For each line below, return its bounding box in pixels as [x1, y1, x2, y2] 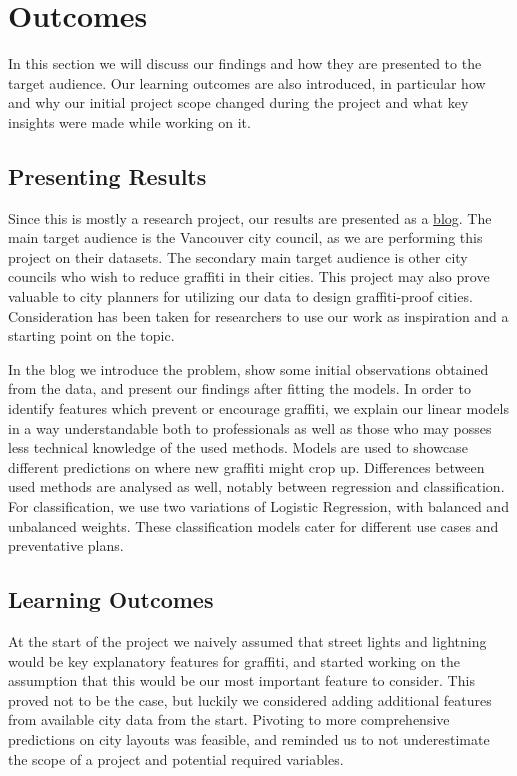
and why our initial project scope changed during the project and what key [8, 92, 469, 113]
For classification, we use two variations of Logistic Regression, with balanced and [8, 496, 509, 517]
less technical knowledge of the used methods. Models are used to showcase [8, 437, 468, 458]
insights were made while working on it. [8, 111, 251, 132]
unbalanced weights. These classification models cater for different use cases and [8, 515, 499, 536]
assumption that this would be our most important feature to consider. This [8, 670, 475, 691]
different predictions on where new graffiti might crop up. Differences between [8, 456, 485, 477]
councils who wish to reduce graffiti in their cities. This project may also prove [8, 266, 490, 287]
